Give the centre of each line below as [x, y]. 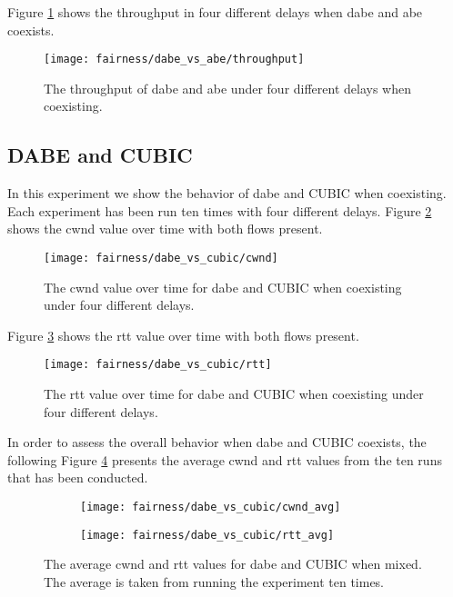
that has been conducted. [78, 478]
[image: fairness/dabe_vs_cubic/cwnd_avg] [211, 507]
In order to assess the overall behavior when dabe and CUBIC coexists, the [217, 442]
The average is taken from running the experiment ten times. [214, 581]
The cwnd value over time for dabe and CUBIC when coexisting [223, 287]
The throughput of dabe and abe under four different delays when [228, 88]
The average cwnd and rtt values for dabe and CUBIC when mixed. [233, 564]
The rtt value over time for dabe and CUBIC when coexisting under [234, 394]
